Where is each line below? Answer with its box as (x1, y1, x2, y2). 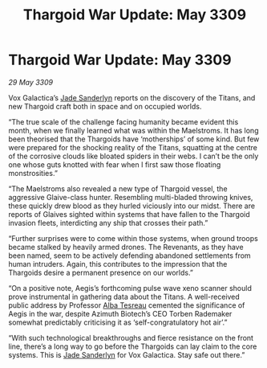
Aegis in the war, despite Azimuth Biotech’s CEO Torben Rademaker (8, 309, 233, 318)
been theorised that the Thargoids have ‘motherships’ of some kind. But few (8, 134, 260, 144)
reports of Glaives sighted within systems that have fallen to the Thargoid (8, 209, 250, 219)
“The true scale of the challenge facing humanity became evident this (8, 117, 239, 126)
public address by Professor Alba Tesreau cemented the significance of (8, 300, 245, 310)
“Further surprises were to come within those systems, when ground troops (8, 233, 258, 243)
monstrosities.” (8, 168, 59, 178)
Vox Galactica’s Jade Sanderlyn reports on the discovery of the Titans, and (8, 92, 256, 102)
